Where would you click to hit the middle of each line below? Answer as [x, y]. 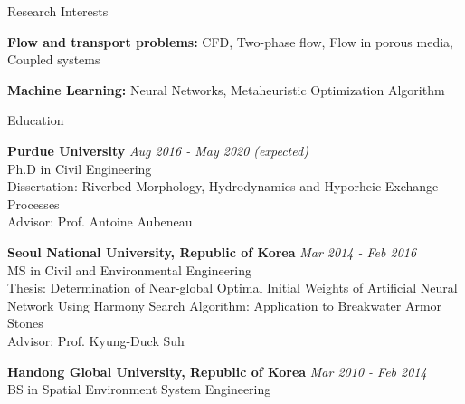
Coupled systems [54, 59]
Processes [33, 203]
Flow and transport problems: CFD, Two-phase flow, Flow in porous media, [230, 41]
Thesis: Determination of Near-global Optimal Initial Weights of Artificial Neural [232, 288]
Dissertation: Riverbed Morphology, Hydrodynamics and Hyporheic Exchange [223, 186]
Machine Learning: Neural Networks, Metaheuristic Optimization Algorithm [226, 89]
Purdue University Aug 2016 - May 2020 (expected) [158, 150]
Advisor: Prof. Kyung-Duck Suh [96, 340]
